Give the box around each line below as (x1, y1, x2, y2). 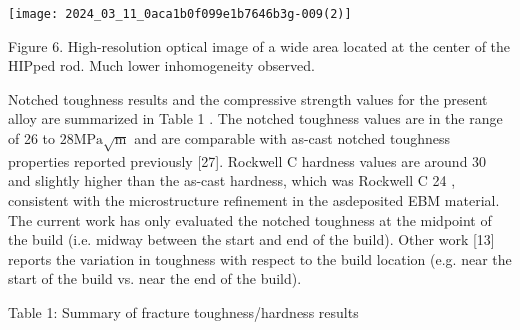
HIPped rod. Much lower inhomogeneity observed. (8, 55, 315, 76)
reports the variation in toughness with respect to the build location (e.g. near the (8, 248, 512, 269)
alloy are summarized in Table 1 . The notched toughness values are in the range (8, 108, 503, 129)
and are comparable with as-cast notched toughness (134, 128, 450, 149)
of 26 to (8, 128, 56, 149)
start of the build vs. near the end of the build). (8, 268, 302, 289)
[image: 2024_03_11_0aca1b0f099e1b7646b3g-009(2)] (8, 7, 352, 21)
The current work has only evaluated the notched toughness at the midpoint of (8, 209, 492, 230)
